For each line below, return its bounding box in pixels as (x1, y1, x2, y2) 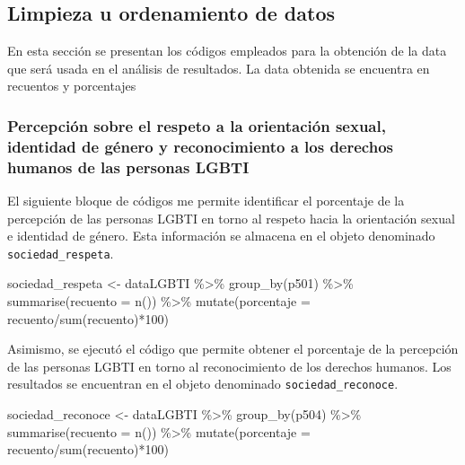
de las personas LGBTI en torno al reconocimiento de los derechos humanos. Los (7, 356, 452, 375)
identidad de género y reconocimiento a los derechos (7, 135, 393, 157)
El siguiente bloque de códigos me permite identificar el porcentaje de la (7, 191, 405, 210)
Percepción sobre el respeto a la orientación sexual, (7, 114, 386, 136)
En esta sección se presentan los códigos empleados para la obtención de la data (7, 41, 447, 60)
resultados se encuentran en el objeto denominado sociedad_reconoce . (7, 374, 399, 393)
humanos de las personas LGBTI (7, 155, 250, 178)
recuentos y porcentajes (7, 76, 136, 95)
